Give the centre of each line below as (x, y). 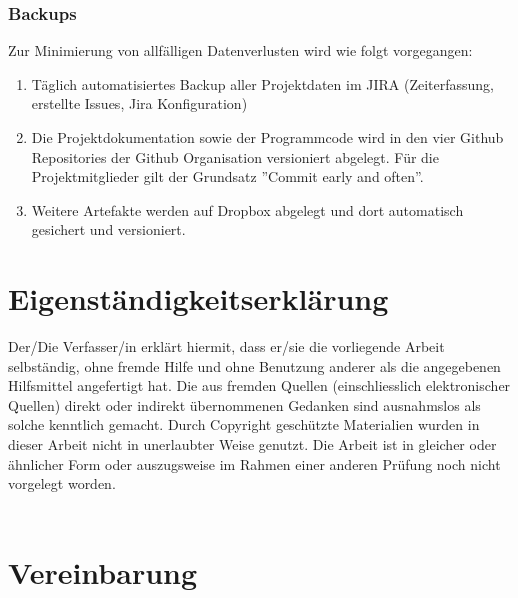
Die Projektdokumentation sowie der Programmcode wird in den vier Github (267, 137)
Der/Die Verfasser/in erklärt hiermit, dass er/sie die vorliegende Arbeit (226, 346)
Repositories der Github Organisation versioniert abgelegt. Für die (235, 156)
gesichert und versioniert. (108, 229)
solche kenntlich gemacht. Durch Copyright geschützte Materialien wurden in (244, 424)
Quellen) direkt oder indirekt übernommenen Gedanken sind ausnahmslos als (244, 404)
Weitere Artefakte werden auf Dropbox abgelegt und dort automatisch (247, 209)
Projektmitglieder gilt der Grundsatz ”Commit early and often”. (227, 176)
